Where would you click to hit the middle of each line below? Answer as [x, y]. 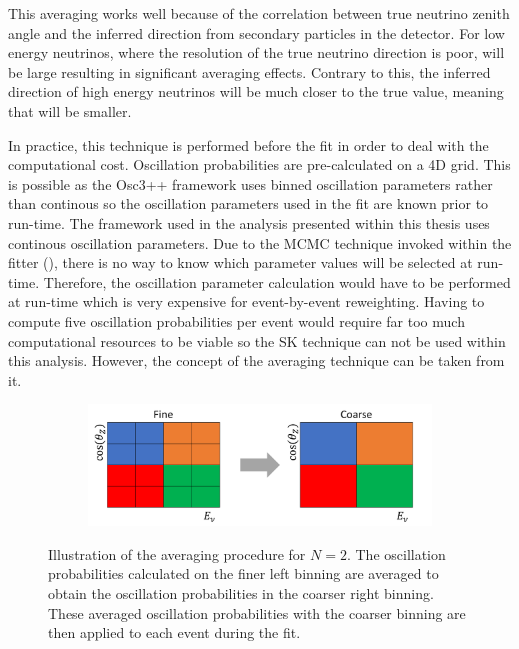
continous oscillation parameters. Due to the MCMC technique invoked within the [260, 242]
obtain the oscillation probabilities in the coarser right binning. [241, 593]
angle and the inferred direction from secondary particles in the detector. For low [256, 32]
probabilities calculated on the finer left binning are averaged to [243, 573]
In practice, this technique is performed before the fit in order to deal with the [248, 144]
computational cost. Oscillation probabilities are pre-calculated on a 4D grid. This [259, 164]
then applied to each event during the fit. [174, 632]
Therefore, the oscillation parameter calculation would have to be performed [277, 281]
